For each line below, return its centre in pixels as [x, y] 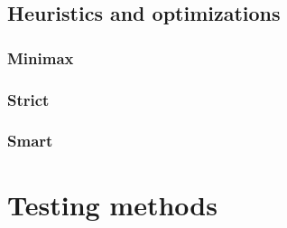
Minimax [41, 57]
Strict [28, 99]
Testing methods [112, 204]
